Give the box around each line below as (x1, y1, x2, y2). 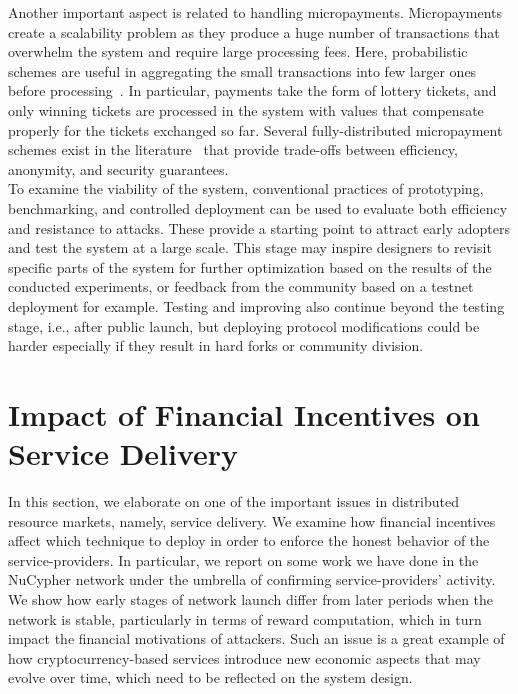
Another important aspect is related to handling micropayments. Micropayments (8, 2, 503, 22)
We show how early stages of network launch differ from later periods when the (8, 588, 494, 609)
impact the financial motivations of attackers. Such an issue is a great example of (8, 628, 505, 649)
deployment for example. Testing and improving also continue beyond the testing (8, 295, 505, 316)
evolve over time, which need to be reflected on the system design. (8, 667, 413, 688)
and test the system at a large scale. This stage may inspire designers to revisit (8, 237, 492, 258)
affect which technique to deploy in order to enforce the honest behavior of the (8, 530, 490, 551)
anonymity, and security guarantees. (8, 158, 229, 179)
